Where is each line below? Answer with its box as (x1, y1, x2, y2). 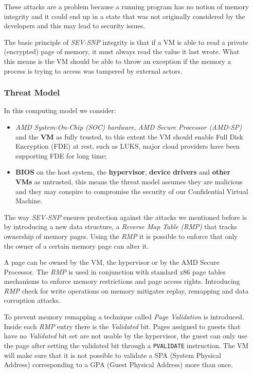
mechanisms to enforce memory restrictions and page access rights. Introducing (4, 276, 240, 286)
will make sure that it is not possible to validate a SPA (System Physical (4, 350, 221, 360)
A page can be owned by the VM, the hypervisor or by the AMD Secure (4, 257, 219, 267)
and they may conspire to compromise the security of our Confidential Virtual (15, 186, 248, 196)
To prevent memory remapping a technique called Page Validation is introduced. (4, 312, 244, 322)
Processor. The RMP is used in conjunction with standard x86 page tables (4, 266, 226, 276)
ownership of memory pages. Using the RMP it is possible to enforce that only (4, 231, 238, 241)
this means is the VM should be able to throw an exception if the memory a (4, 56, 231, 66)
